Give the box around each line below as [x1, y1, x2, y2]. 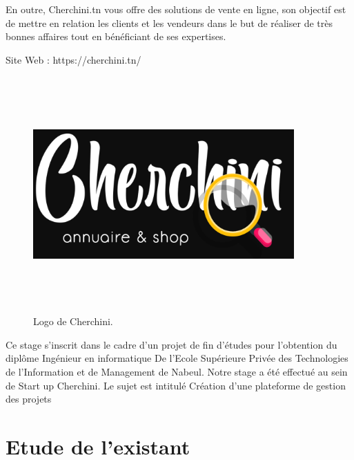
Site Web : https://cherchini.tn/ [6, 52, 141, 66]
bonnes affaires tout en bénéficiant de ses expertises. [6, 29, 226, 44]
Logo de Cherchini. [33, 314, 113, 329]
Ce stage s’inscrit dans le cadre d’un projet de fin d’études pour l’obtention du [6, 337, 337, 351]
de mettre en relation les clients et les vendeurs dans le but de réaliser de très [6, 15, 333, 30]
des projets [6, 392, 52, 406]
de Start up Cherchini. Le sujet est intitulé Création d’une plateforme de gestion [6, 378, 346, 392]
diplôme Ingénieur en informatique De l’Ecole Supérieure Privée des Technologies [6, 351, 348, 365]
